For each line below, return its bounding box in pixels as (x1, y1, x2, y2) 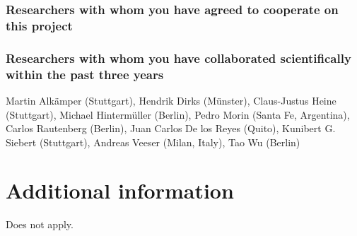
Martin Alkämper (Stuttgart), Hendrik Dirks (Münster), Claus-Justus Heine (6, 93, 336, 107)
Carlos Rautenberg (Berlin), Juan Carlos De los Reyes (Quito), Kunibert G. (6, 121, 336, 136)
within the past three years (6, 65, 164, 83)
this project (6, 16, 73, 34)
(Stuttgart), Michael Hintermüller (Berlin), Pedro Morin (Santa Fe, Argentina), (6, 107, 350, 122)
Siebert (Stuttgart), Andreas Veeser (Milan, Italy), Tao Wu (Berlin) (6, 134, 300, 149)
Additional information (6, 176, 234, 205)
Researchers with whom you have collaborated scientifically (6, 49, 351, 66)
